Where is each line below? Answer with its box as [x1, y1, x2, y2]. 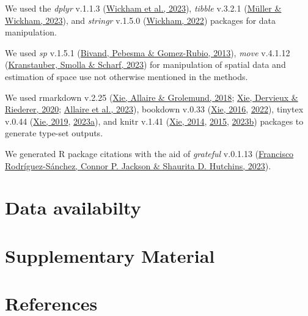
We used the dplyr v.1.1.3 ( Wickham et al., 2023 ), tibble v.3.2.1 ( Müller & [5, 2, 282, 14]
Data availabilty [5, 195, 141, 220]
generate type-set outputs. [5, 127, 103, 139]
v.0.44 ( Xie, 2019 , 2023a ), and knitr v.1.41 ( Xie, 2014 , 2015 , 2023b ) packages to [5, 114, 304, 127]
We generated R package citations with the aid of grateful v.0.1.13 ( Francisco [5, 147, 294, 160]
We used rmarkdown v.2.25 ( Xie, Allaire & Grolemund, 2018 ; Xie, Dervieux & [5, 90, 298, 103]
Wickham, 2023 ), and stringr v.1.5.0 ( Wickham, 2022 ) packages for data [5, 13, 276, 26]
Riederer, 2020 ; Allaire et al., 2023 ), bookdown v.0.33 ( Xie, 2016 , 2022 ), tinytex [5, 103, 304, 116]
